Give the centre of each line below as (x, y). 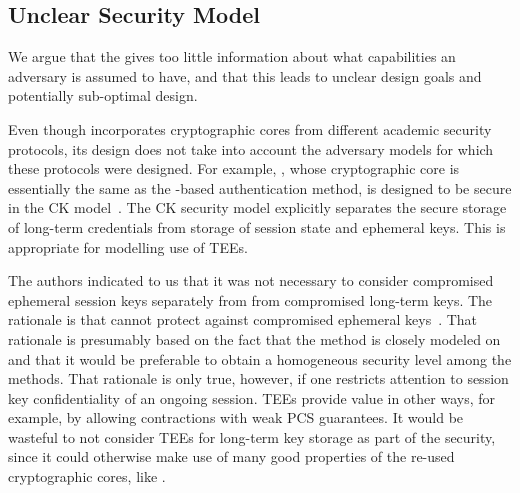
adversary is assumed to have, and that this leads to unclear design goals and (245, 75)
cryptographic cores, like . (87, 476)
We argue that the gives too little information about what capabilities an (232, 56)
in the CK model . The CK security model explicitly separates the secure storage (257, 207)
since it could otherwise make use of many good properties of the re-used (231, 456)
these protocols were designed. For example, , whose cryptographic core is (234, 168)
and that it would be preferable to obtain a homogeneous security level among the (260, 358)
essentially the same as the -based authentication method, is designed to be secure (260, 187)
